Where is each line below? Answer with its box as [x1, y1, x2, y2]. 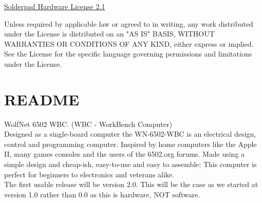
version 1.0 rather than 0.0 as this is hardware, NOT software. [4, 189, 200, 199]
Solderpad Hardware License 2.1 [4, 1, 105, 11]
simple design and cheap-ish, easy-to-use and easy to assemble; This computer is [4, 159, 257, 170]
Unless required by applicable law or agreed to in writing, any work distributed [4, 18, 253, 29]
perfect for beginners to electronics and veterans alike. [4, 169, 174, 179]
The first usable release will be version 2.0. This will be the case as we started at [4, 179, 258, 190]
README [4, 88, 80, 109]
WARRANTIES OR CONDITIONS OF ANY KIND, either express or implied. [4, 38, 254, 49]
